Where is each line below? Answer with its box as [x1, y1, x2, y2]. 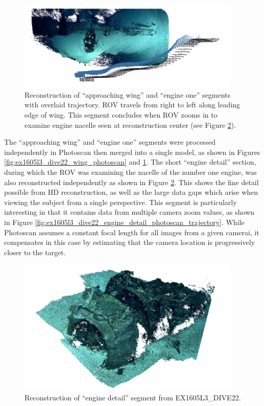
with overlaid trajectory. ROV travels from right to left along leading [25, 99, 241, 110]
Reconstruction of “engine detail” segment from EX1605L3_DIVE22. [25, 392, 241, 403]
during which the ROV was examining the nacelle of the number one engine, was [4, 166, 257, 177]
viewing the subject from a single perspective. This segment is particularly [4, 196, 237, 207]
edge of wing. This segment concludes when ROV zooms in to [25, 109, 218, 120]
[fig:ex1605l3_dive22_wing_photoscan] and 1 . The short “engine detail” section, [4, 156, 256, 167]
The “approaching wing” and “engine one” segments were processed [4, 137, 216, 147]
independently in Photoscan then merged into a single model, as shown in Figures [4, 146, 260, 157]
